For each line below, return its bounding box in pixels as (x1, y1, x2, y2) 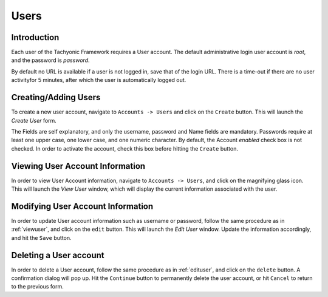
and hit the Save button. (11, 234, 72, 241)
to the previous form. (11, 283, 64, 290)
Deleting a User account (11, 250, 104, 261)
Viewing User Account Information (11, 161, 146, 171)
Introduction (11, 32, 60, 43)
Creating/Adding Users (11, 92, 101, 103)
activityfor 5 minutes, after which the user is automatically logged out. (11, 77, 186, 84)
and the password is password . (11, 56, 91, 64)
